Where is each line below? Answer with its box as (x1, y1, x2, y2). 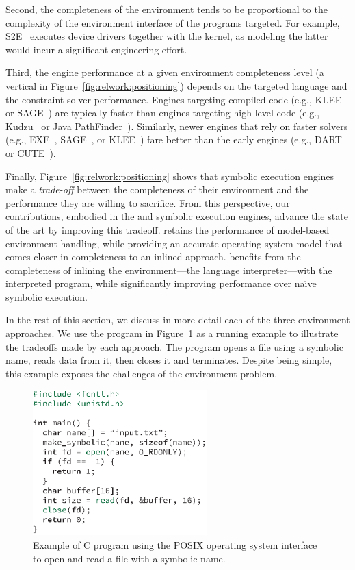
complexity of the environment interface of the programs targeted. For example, (5, 15, 340, 29)
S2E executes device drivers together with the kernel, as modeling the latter (5, 29, 328, 43)
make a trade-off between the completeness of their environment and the (5, 182, 309, 197)
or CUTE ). (5, 145, 56, 160)
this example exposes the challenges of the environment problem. (5, 366, 278, 380)
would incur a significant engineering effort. (5, 42, 187, 56)
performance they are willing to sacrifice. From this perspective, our (5, 195, 290, 210)
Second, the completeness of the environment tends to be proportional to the (5, 2, 328, 16)
